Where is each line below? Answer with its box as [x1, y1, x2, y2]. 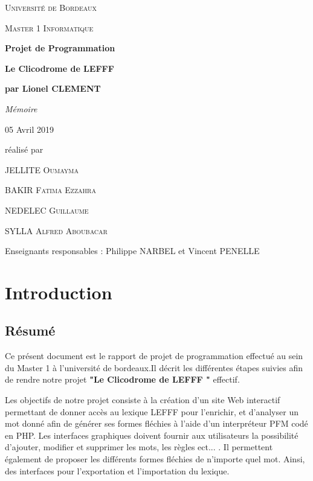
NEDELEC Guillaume [5, 203, 89, 216]
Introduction [5, 279, 112, 304]
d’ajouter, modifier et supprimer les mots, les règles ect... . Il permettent [5, 441, 273, 453]
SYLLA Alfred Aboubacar [5, 224, 108, 237]
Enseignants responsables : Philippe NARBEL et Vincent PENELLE [5, 244, 260, 257]
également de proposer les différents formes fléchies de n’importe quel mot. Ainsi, [5, 453, 305, 465]
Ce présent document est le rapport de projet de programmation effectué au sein [5, 349, 303, 362]
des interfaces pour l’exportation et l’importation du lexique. [5, 464, 230, 477]
